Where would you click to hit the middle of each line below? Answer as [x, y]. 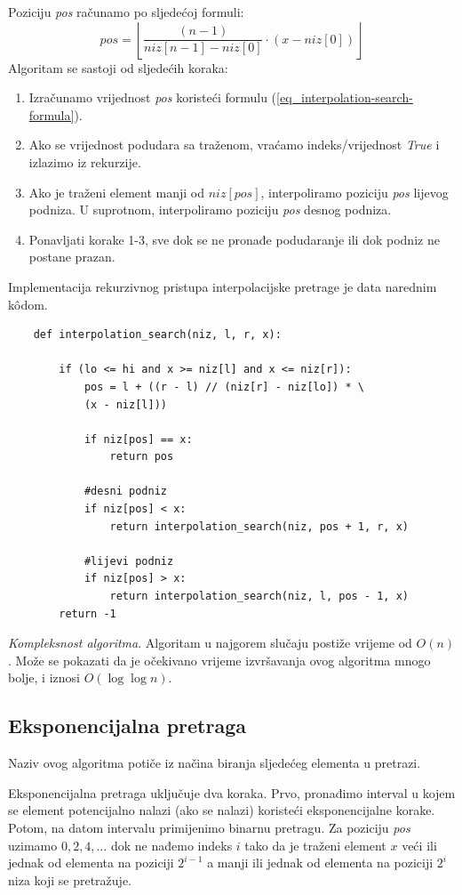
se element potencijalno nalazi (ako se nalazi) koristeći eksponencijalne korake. [222, 810]
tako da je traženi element [315, 845]
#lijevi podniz [129, 561]
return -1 [88, 613]
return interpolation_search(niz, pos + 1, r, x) [259, 526]
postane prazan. [72, 257]
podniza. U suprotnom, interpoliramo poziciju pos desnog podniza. [210, 210]
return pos [142, 457]
